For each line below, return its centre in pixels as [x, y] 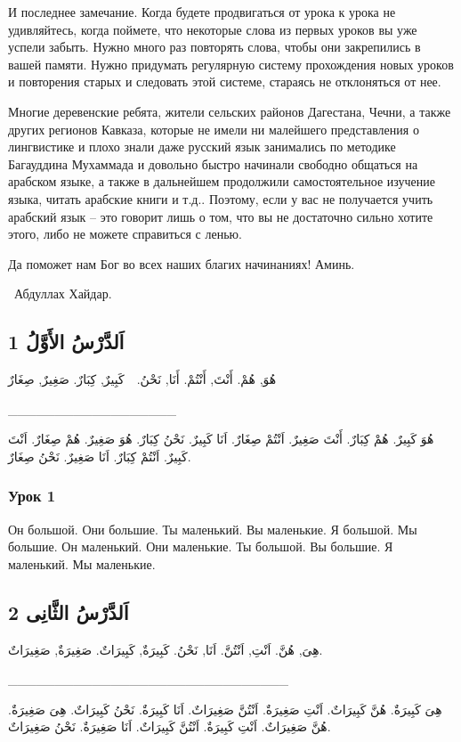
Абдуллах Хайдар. [63, 294]
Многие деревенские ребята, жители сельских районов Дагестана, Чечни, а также [230, 111]
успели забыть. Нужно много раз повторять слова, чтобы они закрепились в [214, 47]
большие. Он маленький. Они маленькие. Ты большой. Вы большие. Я [201, 546]
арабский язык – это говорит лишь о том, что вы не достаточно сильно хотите [221, 216]
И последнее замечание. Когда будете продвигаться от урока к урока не [202, 12]
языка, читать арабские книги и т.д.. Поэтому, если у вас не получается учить [221, 198]
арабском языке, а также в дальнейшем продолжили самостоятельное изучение [222, 181]
